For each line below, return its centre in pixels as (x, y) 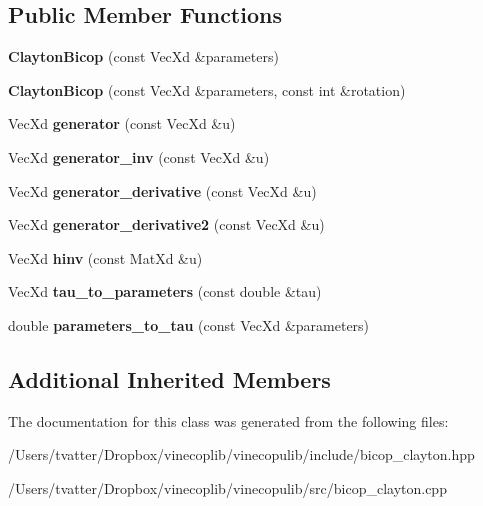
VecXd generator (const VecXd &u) (122, 123)
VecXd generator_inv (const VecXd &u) (139, 156)
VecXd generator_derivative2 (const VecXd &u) (166, 224)
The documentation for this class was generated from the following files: (228, 420)
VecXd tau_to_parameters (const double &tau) (165, 291)
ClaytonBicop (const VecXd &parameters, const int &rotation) (207, 89)
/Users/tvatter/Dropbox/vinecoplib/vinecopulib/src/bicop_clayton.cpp (227, 487)
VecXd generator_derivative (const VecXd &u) (162, 190)
